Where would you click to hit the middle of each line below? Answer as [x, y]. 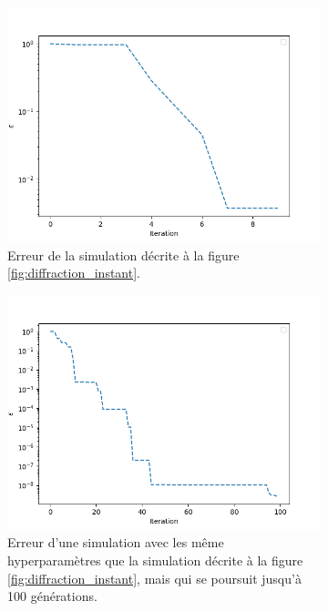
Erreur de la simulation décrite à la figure [123, 255]
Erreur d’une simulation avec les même [116, 542]
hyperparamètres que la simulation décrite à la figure [155, 560]
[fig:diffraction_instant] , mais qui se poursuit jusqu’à [154, 578]
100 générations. [52, 596]
